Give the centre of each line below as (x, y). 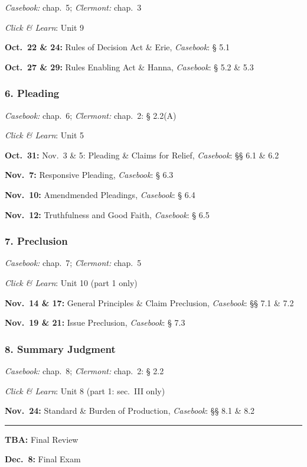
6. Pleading (32, 93)
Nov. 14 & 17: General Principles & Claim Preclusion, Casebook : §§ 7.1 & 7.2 (149, 302)
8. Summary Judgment (60, 348)
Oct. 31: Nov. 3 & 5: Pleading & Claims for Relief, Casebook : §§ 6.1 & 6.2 (142, 155)
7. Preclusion (36, 241)
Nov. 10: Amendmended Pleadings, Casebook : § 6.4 (100, 194)
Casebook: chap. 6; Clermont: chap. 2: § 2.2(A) (91, 115)
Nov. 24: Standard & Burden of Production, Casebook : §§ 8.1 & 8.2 (130, 411)
